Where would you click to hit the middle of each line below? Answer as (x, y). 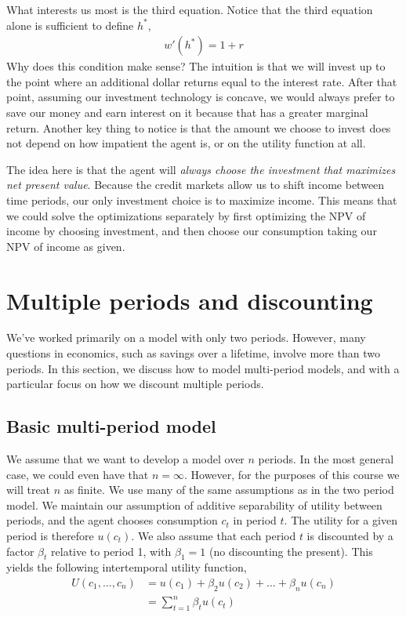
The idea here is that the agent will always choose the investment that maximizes (201, 169)
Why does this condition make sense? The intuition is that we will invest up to (196, 66)
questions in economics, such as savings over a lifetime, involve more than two (193, 353)
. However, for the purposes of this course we (292, 474)
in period (255, 520)
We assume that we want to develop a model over (125, 459)
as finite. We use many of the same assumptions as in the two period (229, 490)
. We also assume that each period (214, 536)
